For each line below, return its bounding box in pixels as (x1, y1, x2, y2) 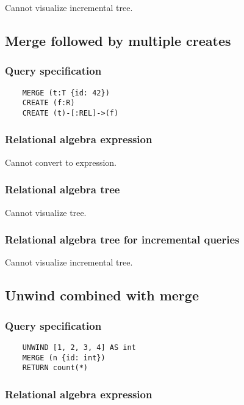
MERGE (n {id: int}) (22, 353, 106, 362)
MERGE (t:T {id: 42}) (22, 88, 110, 97)
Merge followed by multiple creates (5, 31, 231, 50)
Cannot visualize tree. (5, 206, 87, 218)
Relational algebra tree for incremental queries (5, 232, 240, 247)
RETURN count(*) (22, 363, 88, 373)
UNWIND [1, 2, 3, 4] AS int (22, 343, 136, 352)
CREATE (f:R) (22, 98, 75, 108)
